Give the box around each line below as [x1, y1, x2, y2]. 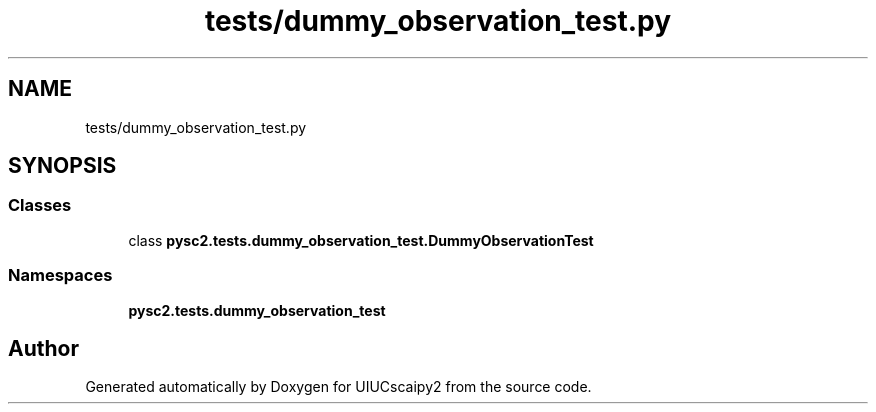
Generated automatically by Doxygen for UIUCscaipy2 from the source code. [85, 378, 592, 396]
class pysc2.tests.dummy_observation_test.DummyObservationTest [128, 231, 594, 249]
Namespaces [8, 265, 113, 286]
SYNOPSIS [8, 153, 117, 179]
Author [8, 335, 79, 361]
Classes [8, 195, 72, 216]
